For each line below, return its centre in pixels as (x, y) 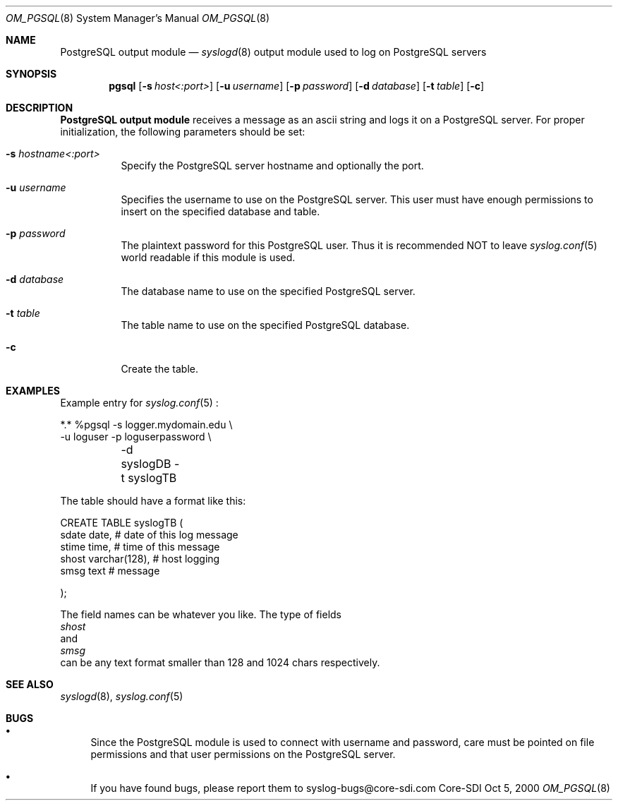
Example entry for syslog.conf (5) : (139, 403)
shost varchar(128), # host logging (140, 559)
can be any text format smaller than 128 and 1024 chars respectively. (220, 662)
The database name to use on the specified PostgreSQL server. (268, 291)
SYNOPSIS (31, 74)
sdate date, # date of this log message (149, 535)
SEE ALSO (30, 684)
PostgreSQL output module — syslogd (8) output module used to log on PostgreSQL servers (273, 52)
